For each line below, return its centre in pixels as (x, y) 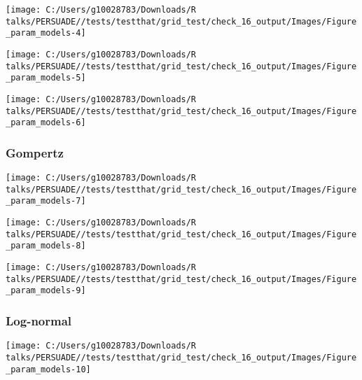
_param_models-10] (48, 369)
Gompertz (35, 152)
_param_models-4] (46, 33)
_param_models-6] (46, 123)
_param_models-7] (46, 201)
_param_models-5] (46, 78)
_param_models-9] (46, 291)
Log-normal (39, 320)
